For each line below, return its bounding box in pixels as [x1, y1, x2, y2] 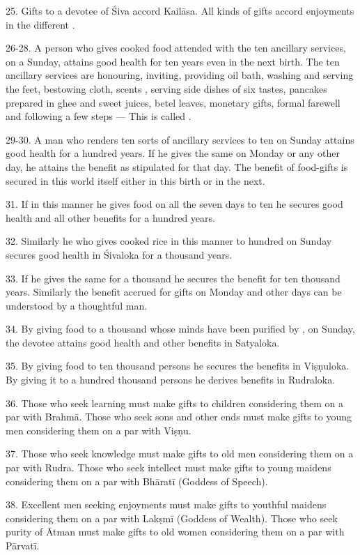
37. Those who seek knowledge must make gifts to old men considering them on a [6, 446, 354, 461]
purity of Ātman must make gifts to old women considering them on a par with [6, 524, 345, 539]
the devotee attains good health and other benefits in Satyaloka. [6, 335, 280, 349]
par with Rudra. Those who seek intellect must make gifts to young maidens [6, 460, 331, 475]
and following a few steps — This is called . [6, 109, 191, 123]
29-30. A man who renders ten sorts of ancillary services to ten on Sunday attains [6, 132, 354, 146]
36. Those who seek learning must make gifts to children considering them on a [6, 395, 344, 410]
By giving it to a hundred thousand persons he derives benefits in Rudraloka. [6, 372, 336, 387]
